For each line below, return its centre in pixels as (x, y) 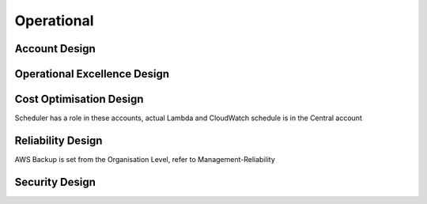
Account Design (55, 49)
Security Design (55, 182)
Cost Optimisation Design (79, 99)
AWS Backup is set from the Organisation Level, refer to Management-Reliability (145, 159)
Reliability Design (59, 140)
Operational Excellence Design (92, 74)
